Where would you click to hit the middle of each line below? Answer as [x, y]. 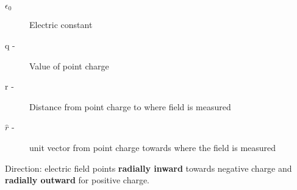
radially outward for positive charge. [77, 180]
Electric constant [61, 25]
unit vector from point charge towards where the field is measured [153, 148]
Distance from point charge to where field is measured [130, 106]
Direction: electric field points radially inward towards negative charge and [148, 168]
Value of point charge [69, 65]
